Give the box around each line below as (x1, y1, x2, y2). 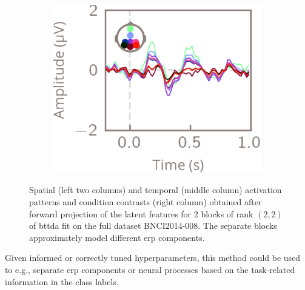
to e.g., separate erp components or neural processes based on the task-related (5, 263, 295, 275)
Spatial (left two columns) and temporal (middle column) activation (29, 183, 282, 196)
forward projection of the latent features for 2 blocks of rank (29, 207, 253, 220)
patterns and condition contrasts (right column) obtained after (29, 196, 262, 208)
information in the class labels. (5, 275, 119, 288)
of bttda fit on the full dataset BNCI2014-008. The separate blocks (29, 219, 277, 232)
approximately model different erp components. (29, 231, 205, 243)
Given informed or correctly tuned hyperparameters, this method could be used (5, 251, 301, 264)
